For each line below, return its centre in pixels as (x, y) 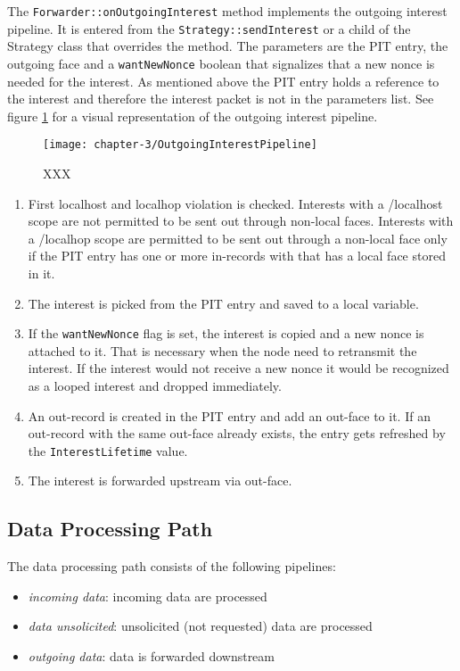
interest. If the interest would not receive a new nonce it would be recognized (238, 368)
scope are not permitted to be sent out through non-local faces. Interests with (241, 221)
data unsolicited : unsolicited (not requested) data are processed (200, 626)
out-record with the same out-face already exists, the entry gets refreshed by (237, 433)
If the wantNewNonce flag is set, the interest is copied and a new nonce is (226, 333)
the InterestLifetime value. (108, 450)
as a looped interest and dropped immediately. (155, 385)
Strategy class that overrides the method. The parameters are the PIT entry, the (228, 46)
